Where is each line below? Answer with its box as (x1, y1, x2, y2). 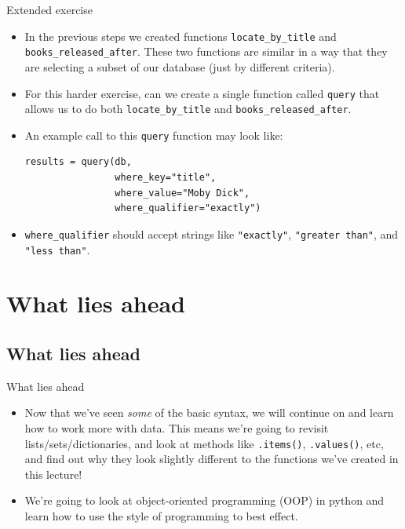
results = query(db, (24, 156, 132, 168)
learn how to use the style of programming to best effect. (24, 507, 298, 524)
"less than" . (24, 241, 90, 257)
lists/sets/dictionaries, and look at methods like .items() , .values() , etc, (24, 435, 384, 451)
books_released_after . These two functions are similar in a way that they (24, 43, 388, 60)
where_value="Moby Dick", (115, 187, 250, 199)
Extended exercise (6, 2, 93, 17)
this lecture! (24, 465, 82, 482)
